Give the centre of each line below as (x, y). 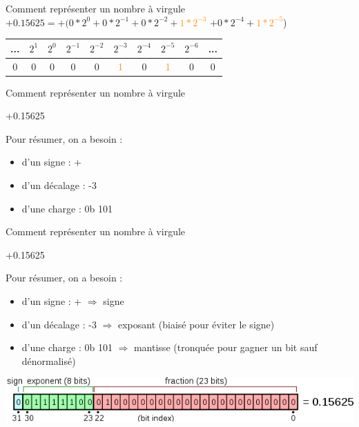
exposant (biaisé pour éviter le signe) (196, 324)
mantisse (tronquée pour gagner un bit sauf (225, 347)
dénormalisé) (49, 360)
